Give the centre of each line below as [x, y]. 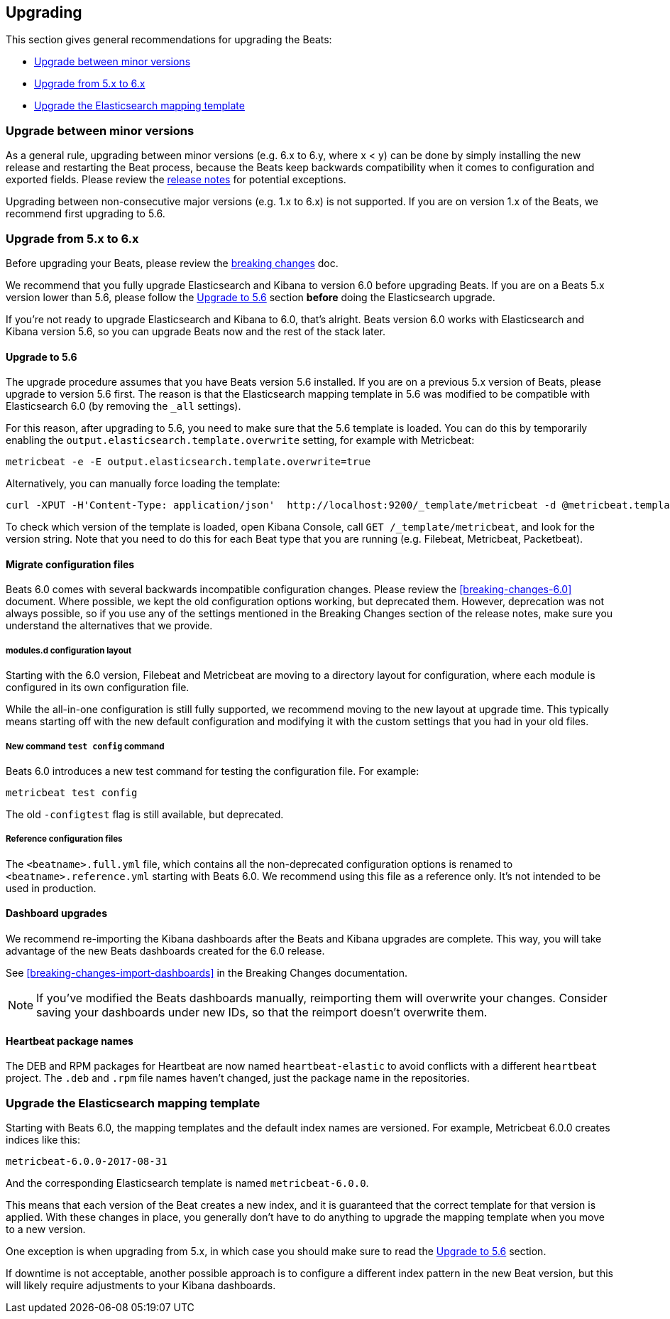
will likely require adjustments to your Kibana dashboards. [141, 1285]
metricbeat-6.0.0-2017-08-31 [87, 1161]
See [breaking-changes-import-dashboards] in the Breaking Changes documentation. [207, 972]
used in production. [51, 888]
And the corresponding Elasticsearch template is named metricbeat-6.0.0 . [187, 1183]
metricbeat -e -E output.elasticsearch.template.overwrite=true [188, 462]
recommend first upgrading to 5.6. [86, 214]
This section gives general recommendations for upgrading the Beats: [169, 40]
